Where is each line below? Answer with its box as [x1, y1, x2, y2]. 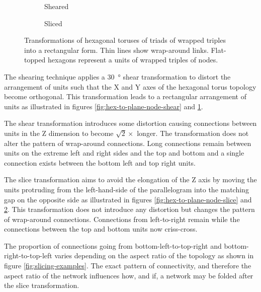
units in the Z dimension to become [4, 127, 114, 138]
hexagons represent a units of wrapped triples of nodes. [48, 54, 218, 65]
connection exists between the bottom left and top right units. [4, 157, 196, 168]
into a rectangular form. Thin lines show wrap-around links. [24, 44, 209, 55]
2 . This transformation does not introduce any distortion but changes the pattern [4, 204, 255, 214]
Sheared [44, 1, 69, 11]
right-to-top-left [4, 250, 52, 261]
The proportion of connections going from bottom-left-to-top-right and [4, 240, 222, 251]
